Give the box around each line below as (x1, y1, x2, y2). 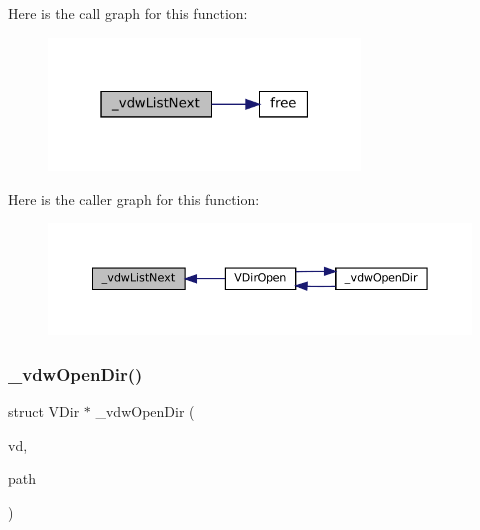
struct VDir (8, 401, 80, 422)
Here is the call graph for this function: (8, 3, 248, 23)
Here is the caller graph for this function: (8, 188, 260, 209)
